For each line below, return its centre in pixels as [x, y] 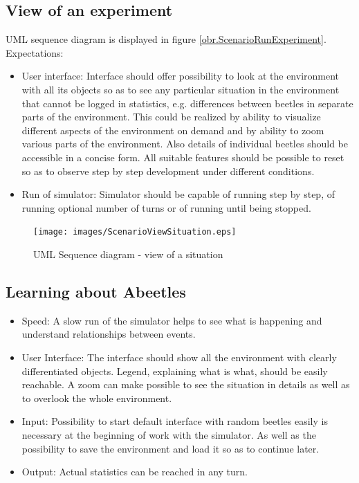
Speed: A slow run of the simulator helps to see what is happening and [172, 320]
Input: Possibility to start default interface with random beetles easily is [175, 421]
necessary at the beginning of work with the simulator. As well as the [169, 434]
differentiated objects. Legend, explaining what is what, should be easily [175, 371]
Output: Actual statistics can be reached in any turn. [135, 472]
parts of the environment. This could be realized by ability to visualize [171, 117]
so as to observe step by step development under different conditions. [168, 171]
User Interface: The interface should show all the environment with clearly [179, 357]
